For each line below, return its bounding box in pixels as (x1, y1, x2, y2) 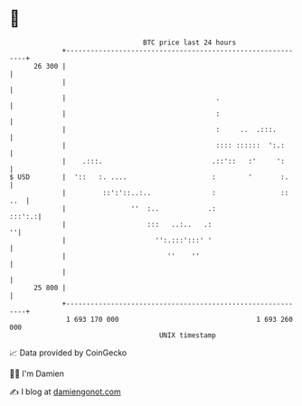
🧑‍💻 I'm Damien (9, 368, 65, 379)
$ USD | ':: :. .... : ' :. (9, 172, 289, 182)
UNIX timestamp (158, 330, 217, 340)
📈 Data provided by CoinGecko (9, 347, 127, 358)
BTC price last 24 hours (143, 38, 237, 47)
